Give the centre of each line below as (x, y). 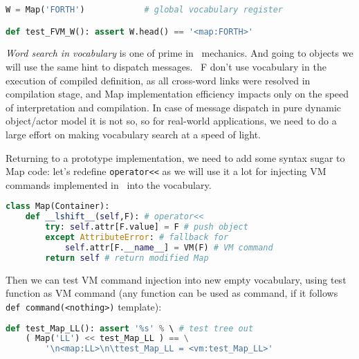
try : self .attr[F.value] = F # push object (147, 227)
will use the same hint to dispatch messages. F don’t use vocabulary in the (166, 66)
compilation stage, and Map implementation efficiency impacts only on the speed (177, 94)
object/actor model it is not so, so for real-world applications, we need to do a (171, 121)
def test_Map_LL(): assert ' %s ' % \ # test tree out (130, 328)
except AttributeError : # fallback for (137, 238)
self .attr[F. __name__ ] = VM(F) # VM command (169, 247)
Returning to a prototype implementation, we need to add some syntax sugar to (175, 157)
